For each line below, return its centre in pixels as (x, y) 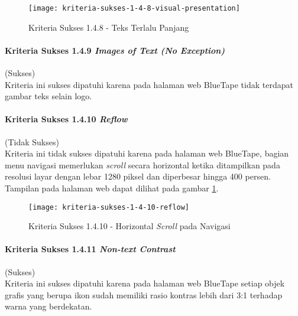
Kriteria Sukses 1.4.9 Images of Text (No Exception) (115, 50)
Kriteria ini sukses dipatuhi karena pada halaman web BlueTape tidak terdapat (149, 84)
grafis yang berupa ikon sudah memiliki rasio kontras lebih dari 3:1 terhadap (144, 294)
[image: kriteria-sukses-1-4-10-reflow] (109, 207)
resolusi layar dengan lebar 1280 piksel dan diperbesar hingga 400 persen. (138, 176)
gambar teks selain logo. (48, 96)
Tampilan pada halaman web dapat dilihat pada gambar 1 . (112, 188)
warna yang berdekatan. (48, 306)
